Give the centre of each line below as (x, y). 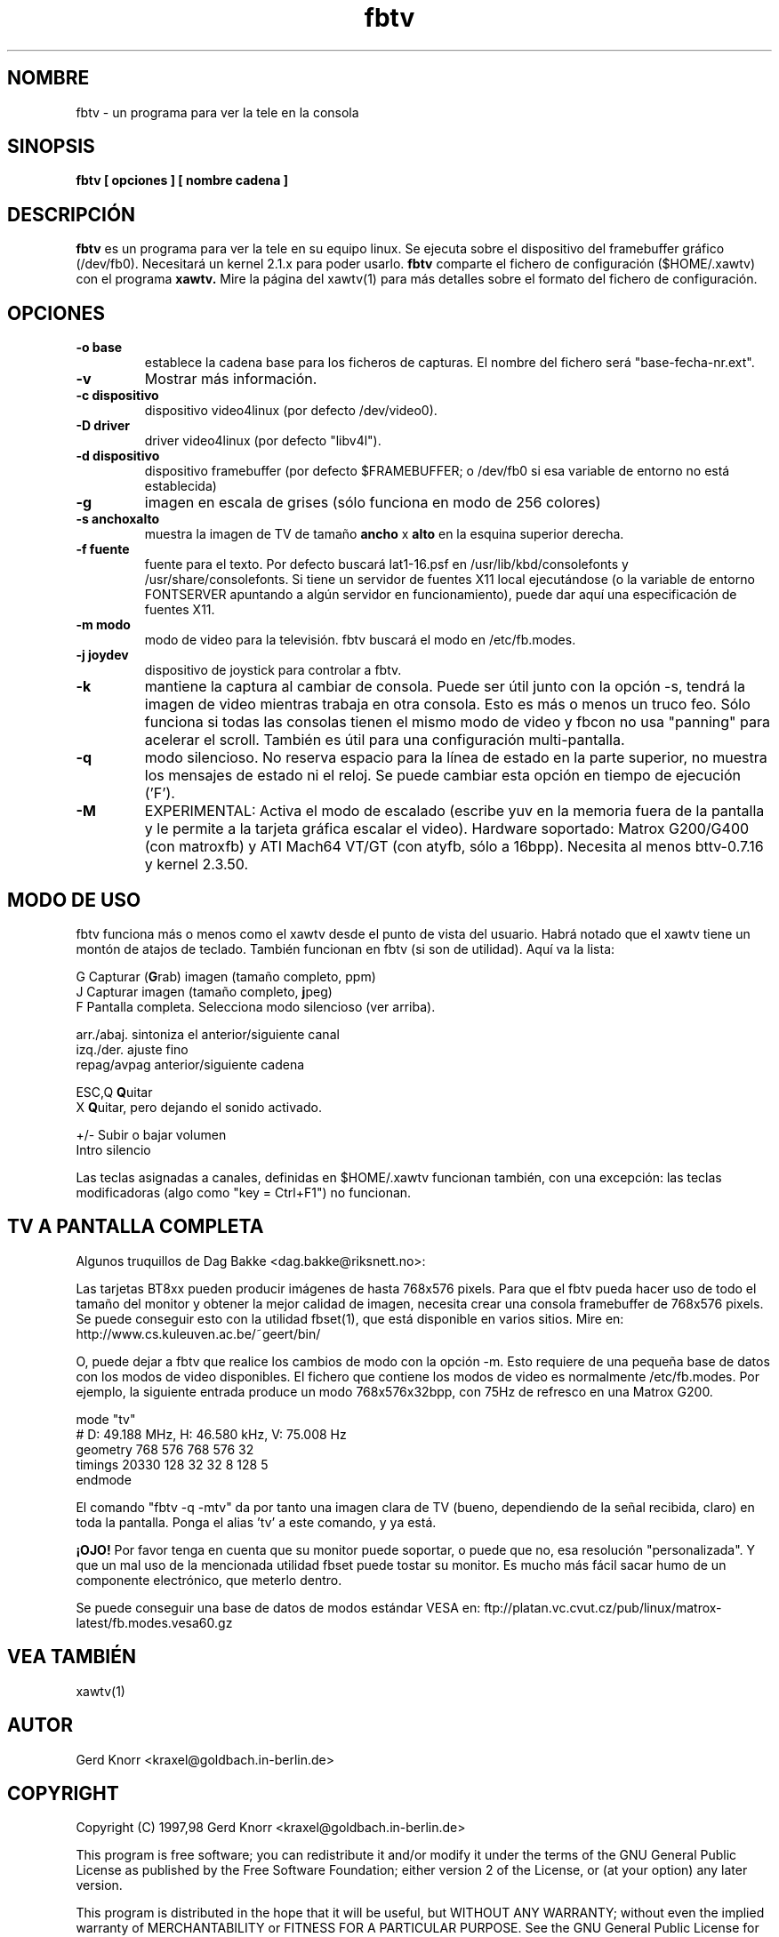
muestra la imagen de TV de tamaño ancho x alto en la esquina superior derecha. (384, 534)
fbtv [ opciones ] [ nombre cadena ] (182, 180)
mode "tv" (106, 1419)
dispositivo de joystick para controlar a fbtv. (273, 670)
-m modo (103, 625)
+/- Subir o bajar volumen (151, 1134)
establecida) (181, 486)
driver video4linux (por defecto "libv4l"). (263, 441)
